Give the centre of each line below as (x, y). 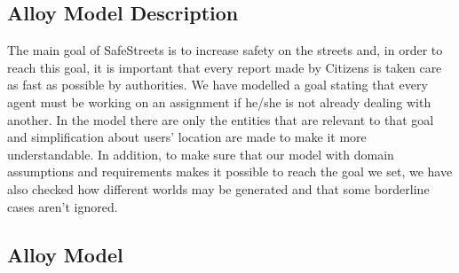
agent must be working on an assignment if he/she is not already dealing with (219, 101)
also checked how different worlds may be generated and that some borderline (218, 188)
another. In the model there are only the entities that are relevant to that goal (221, 119)
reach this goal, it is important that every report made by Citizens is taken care (225, 67)
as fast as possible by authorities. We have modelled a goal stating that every (218, 85)
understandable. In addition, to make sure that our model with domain (201, 154)
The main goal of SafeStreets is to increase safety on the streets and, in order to (225, 50)
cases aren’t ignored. (63, 206)
